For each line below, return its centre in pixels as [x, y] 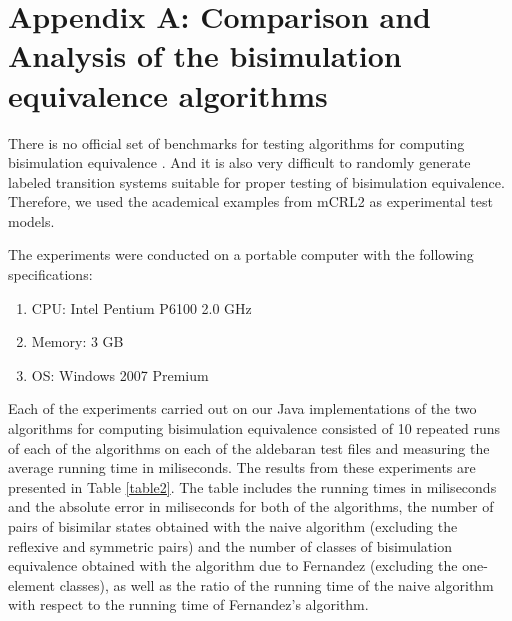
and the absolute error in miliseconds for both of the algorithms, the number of [251, 506]
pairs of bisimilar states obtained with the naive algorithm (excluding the [233, 526]
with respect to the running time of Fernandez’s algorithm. [188, 604]
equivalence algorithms [168, 94]
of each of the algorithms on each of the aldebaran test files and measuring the [249, 447]
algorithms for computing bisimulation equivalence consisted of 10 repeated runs [254, 428]
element [32, 584]
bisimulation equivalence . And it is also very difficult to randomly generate [239, 162]
